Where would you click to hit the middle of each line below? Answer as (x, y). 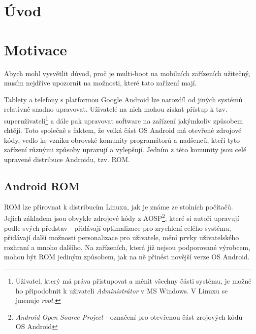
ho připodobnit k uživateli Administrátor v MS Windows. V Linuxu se (122, 290)
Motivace (36, 49)
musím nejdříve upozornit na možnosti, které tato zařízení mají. (100, 83)
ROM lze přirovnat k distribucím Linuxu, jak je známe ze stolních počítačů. (119, 206)
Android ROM (42, 186)
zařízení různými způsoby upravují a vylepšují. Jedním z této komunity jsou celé (125, 149)
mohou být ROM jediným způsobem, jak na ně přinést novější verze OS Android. (127, 257)
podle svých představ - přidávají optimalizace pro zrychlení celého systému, (118, 228)
